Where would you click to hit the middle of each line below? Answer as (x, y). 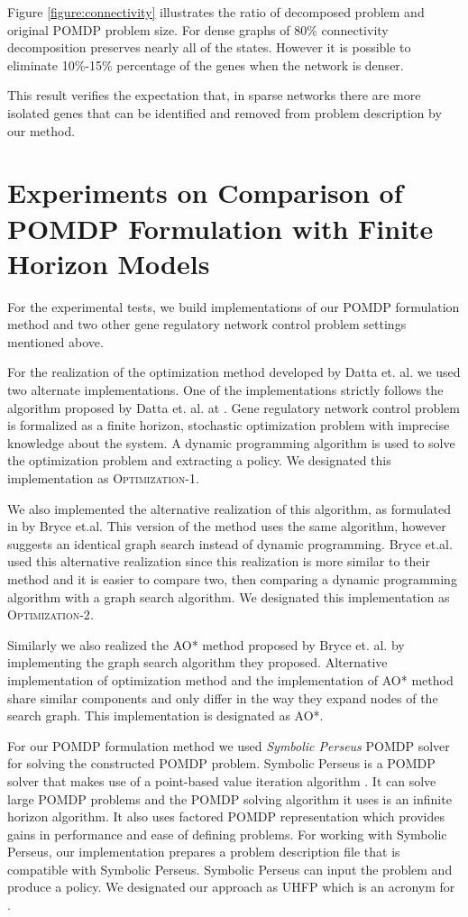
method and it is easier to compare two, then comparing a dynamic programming (232, 578)
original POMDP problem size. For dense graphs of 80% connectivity (198, 29)
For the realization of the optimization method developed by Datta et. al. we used (234, 372)
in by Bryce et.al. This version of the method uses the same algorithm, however (227, 526)
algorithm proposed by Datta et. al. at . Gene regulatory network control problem (234, 407)
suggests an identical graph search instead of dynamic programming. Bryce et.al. (230, 543)
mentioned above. (55, 341)
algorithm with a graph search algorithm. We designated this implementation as (229, 596)
